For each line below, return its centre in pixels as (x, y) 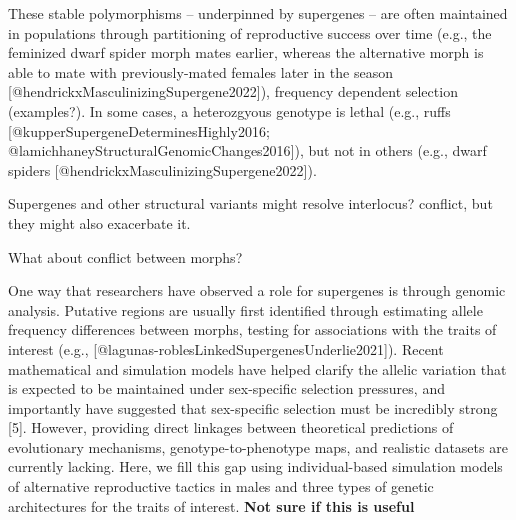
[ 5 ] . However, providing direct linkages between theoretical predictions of (231, 427)
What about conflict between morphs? (125, 256)
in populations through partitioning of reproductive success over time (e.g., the (250, 32)
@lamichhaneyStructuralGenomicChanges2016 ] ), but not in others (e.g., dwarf (247, 150)
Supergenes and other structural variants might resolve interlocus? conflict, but (250, 203)
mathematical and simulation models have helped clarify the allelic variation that (257, 368)
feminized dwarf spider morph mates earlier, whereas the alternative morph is (246, 52)
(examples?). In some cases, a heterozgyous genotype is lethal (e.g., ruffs (229, 110)
